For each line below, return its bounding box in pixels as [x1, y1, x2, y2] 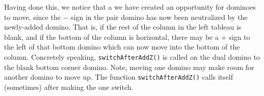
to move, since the [4, 11, 61, 22]
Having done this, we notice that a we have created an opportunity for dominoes [4, 2, 256, 12]
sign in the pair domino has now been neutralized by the [71, 11, 248, 22]
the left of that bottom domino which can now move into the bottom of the [4, 41, 240, 52]
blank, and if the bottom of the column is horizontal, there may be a [4, 31, 219, 42]
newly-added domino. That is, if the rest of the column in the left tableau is [4, 21, 242, 32]
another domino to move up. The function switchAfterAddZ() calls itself [4, 71, 233, 82]
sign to [229, 31, 250, 42]
